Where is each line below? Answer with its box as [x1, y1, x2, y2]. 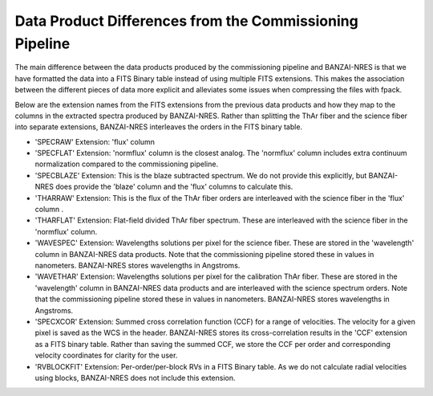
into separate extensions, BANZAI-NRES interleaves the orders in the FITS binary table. [14, 122, 303, 132]
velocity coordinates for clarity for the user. [34, 350, 178, 361]
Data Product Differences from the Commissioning [14, 12, 358, 30]
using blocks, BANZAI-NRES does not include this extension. [34, 373, 236, 382]
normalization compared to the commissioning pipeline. [34, 159, 219, 169]
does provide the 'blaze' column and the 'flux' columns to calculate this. [55, 182, 293, 192]
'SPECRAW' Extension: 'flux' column [34, 137, 156, 146]
